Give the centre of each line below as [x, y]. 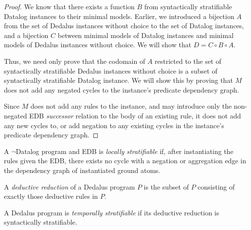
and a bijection [26, 35]
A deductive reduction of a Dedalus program [70, 186]
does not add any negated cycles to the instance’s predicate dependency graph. [122, 89]
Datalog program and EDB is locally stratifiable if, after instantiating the [125, 151]
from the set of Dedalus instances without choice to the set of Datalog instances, [124, 26]
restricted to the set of [188, 61]
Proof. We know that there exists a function [69, 6]
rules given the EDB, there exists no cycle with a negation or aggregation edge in [125, 161]
